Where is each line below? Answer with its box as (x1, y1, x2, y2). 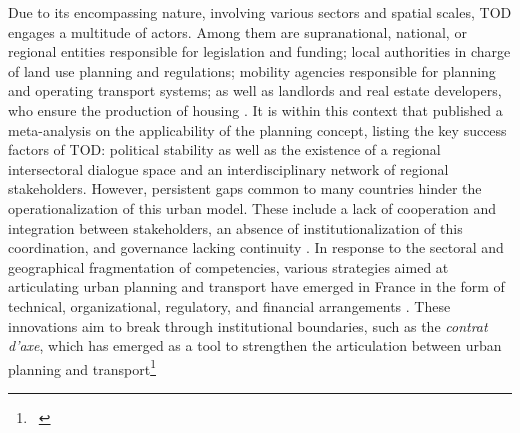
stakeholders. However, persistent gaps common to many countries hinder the (8, 178, 482, 199)
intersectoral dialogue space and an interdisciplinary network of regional (8, 158, 449, 179)
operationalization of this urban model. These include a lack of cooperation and (8, 197, 496, 218)
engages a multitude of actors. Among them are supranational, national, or (8, 21, 467, 42)
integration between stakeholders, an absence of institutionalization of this (8, 217, 463, 238)
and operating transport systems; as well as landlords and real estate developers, (8, 80, 502, 101)
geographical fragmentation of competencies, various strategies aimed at (8, 256, 449, 277)
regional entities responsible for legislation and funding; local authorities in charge (8, 41, 511, 62)
